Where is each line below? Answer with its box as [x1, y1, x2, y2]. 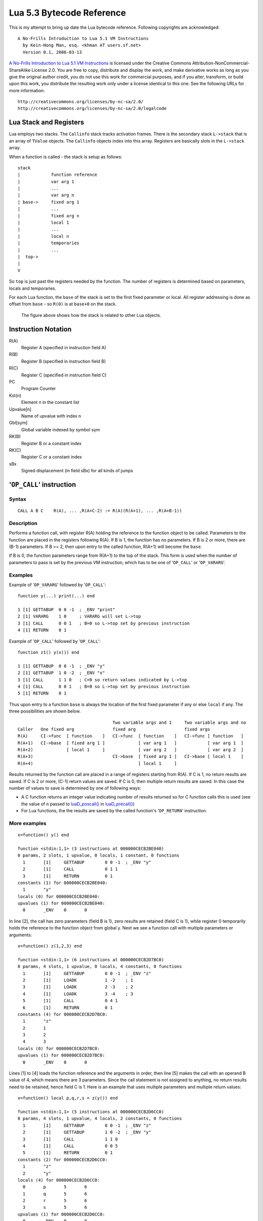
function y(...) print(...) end [18, 593, 95, 599]
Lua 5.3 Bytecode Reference [9, 7, 126, 18]
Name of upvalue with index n [21, 413, 81, 419]
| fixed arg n [18, 213, 80, 218]
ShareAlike [9, 67, 31, 73]
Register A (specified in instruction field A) [21, 345, 107, 351]
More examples [9, 820, 47, 826]
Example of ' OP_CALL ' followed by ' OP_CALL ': [9, 638, 101, 644]
